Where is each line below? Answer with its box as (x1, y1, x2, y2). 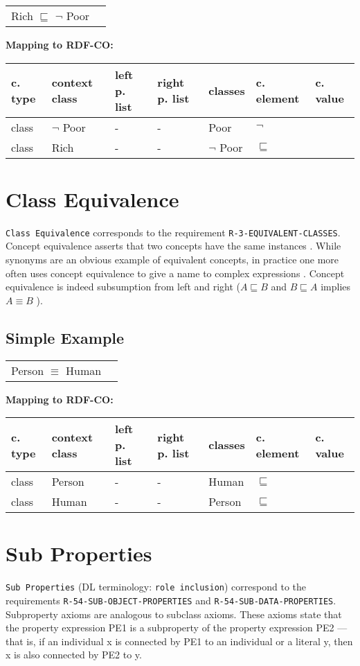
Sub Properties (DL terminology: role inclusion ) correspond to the (6, 579, 307, 594)
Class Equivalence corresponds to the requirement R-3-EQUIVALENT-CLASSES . (6, 225, 341, 239)
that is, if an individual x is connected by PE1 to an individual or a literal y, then (6, 633, 353, 648)
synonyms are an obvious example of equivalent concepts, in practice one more (6, 252, 339, 266)
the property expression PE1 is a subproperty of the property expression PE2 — (6, 620, 348, 635)
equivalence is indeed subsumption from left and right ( (6, 279, 241, 294)
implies (321, 279, 351, 294)
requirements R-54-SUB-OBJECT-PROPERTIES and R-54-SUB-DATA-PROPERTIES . (6, 593, 336, 607)
